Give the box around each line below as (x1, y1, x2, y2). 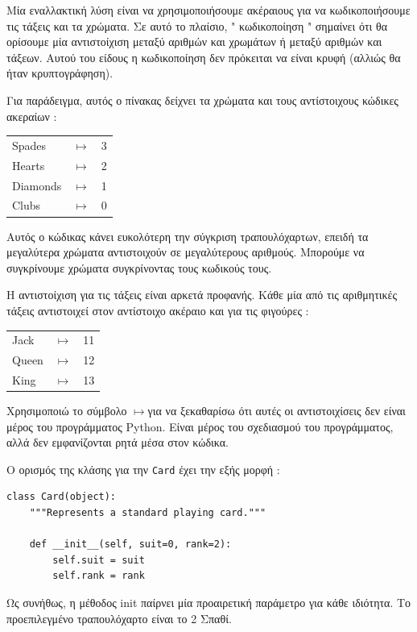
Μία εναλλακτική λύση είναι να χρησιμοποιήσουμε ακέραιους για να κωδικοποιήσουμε (6, 2, 411, 18)
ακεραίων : (6, 107, 57, 124)
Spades (12, 136, 47, 153)
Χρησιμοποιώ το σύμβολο (6, 402, 127, 419)
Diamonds (12, 177, 62, 193)
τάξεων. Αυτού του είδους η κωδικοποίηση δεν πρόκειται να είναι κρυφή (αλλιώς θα (6, 48, 401, 65)
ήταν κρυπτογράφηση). (6, 64, 114, 81)
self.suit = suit (52, 554, 145, 566)
